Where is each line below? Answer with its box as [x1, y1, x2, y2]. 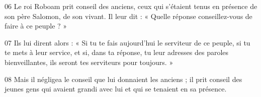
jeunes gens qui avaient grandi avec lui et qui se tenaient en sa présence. [5, 83, 227, 94]
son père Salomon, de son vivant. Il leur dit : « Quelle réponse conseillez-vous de [5, 10, 252, 21]
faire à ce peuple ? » [5, 20, 67, 31]
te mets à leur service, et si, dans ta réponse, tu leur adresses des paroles [5, 47, 229, 57]
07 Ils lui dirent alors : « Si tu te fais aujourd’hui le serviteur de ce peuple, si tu [5, 37, 250, 47]
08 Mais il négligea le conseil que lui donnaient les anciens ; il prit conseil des [5, 73, 242, 84]
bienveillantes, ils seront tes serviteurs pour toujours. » [5, 56, 173, 67]
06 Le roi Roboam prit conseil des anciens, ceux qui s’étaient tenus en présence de [5, 1, 257, 11]
